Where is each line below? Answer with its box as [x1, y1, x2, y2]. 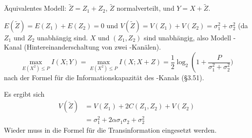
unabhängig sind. [37, 32, 88, 42]
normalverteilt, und [116, 3, 174, 13]
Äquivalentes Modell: [4, 3, 67, 13]
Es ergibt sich [4, 88, 45, 99]
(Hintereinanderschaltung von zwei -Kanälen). [24, 42, 161, 52]
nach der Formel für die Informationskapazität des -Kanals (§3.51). [4, 72, 204, 82]
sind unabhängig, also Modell [144, 32, 232, 42]
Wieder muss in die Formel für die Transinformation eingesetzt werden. [4, 125, 217, 135]
